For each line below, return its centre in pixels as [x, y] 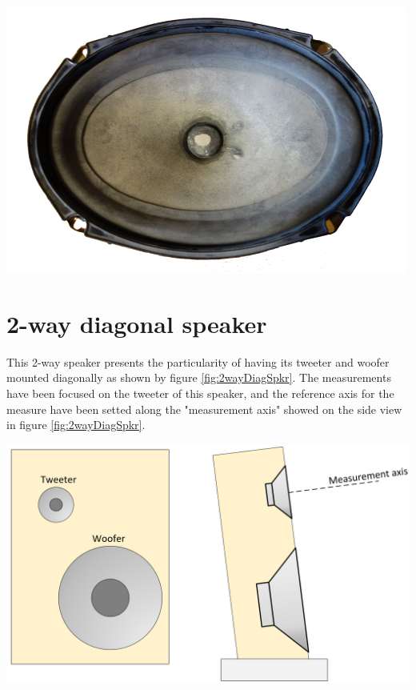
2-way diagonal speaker [137, 323]
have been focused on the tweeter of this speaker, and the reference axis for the [200, 393]
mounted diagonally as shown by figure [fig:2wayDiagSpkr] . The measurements [199, 377]
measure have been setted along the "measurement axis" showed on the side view [204, 409]
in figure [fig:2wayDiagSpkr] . [76, 425]
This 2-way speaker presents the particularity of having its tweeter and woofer [198, 361]
